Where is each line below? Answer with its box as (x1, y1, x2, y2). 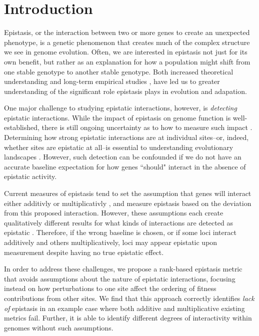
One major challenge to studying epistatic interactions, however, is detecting (4, 102, 237, 113)
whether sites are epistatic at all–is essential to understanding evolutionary (4, 141, 233, 152)
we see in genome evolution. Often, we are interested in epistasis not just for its (4, 46, 247, 57)
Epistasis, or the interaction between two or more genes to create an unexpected (4, 27, 250, 37)
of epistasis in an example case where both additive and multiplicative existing (4, 302, 245, 313)
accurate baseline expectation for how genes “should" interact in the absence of (4, 161, 246, 171)
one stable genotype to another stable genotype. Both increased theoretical (4, 66, 233, 76)
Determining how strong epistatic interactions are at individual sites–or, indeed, (4, 132, 249, 142)
